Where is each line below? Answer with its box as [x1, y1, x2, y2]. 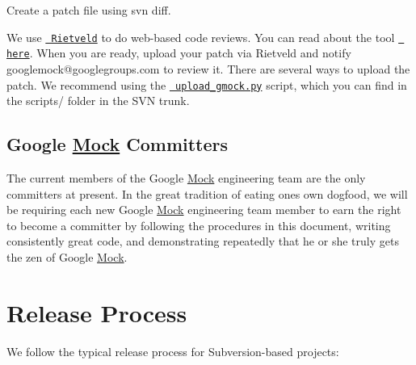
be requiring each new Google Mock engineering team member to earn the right [6, 201, 401, 218]
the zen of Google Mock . [6, 248, 128, 265]
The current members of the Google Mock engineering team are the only [6, 169, 366, 186]
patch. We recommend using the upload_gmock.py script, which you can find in [6, 76, 407, 93]
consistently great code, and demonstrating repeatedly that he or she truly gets [6, 233, 399, 250]
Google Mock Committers [6, 132, 229, 157]
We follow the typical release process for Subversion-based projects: [6, 342, 339, 359]
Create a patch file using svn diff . [6, 2, 171, 18]
